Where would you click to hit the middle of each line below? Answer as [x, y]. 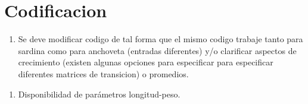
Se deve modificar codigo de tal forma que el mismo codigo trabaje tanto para [161, 39]
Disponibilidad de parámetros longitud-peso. [99, 94]
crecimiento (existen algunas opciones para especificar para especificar [146, 62]
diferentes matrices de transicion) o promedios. [103, 73]
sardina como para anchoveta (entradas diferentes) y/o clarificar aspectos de [157, 50]
